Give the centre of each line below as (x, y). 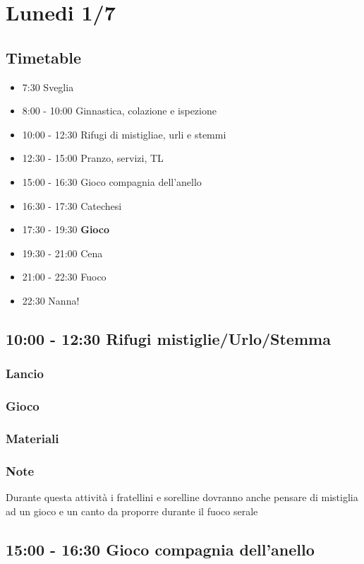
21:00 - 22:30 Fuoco (64, 277)
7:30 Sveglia (48, 87)
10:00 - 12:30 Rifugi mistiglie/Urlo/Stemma (168, 338)
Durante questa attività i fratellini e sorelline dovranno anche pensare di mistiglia (182, 497)
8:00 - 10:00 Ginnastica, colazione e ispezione (119, 111)
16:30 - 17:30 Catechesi (72, 205)
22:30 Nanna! (51, 300)
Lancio (25, 374)
